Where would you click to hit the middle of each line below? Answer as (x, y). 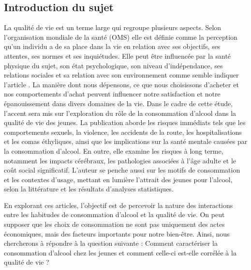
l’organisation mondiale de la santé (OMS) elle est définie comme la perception (121, 37)
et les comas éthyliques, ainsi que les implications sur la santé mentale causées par (126, 141)
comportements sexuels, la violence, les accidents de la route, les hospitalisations (123, 132)
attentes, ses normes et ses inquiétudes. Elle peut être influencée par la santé (118, 56)
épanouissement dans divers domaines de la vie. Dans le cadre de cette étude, (118, 103)
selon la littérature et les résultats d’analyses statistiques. (89, 189)
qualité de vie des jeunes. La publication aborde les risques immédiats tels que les (125, 122)
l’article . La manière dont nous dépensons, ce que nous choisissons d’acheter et (121, 84)
